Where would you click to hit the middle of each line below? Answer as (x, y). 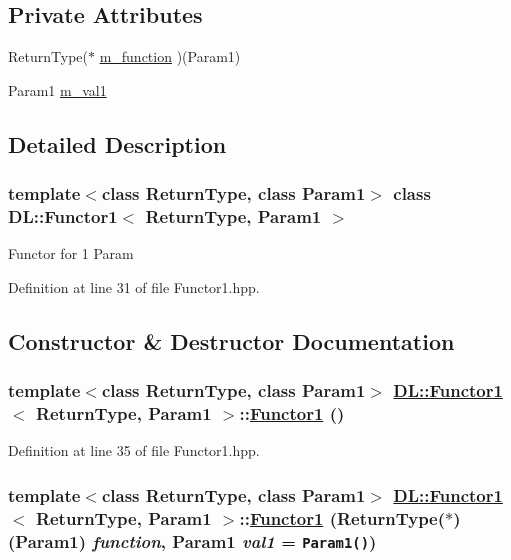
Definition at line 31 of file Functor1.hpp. (134, 286)
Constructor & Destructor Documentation (231, 340)
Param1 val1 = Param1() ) (274, 540)
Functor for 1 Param (71, 253)
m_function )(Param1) (170, 56)
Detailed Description (117, 143)
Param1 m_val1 (57, 89)
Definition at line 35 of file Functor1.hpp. (134, 450)
